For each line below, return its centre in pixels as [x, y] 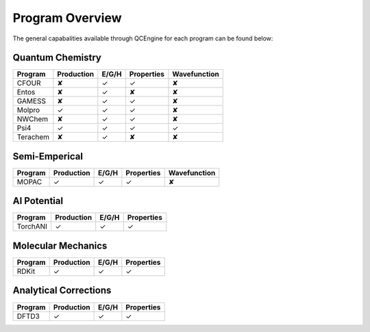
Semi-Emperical [48, 156]
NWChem [33, 119]
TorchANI [32, 227]
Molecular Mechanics [60, 245]
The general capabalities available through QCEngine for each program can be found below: [143, 38]
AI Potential [38, 201]
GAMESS [31, 101]
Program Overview [67, 18]
